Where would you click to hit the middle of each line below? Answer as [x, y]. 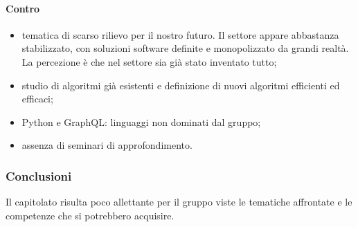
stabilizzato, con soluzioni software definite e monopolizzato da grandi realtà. [185, 48]
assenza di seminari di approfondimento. [107, 145]
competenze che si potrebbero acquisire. [90, 215]
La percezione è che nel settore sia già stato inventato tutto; [149, 61]
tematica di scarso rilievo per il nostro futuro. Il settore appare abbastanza [180, 34]
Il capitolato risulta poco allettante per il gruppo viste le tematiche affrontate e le [179, 202]
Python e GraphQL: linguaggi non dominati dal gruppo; [141, 121]
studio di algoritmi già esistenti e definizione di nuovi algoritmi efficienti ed [181, 85]
